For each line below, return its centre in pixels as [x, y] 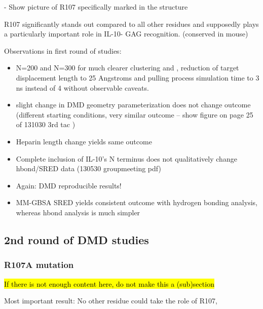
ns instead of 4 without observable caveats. [82, 87]
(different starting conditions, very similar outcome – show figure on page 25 [135, 114]
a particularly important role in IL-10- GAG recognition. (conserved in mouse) [126, 34]
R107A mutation [39, 265]
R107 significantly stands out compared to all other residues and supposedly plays [131, 24]
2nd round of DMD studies [77, 239]
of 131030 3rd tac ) [46, 124]
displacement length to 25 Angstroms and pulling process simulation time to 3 [138, 77]
